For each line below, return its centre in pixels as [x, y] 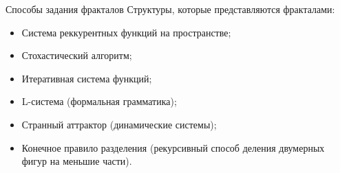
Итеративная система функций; [87, 78]
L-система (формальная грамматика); [99, 101]
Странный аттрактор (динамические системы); [119, 124]
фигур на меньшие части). [77, 161]
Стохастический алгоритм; [77, 55]
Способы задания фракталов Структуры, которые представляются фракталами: [170, 9]
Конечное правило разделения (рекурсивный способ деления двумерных [173, 147]
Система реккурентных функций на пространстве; [126, 32]
